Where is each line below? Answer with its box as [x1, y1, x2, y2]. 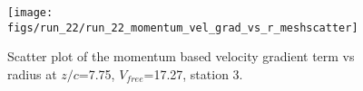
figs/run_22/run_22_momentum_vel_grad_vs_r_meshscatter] [7, 21, 358, 34]
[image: [7, 6, 54, 19]
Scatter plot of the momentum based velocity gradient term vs [7, 47, 355, 66]
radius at [7, 64, 57, 83]
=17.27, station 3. [143, 64, 243, 83]
